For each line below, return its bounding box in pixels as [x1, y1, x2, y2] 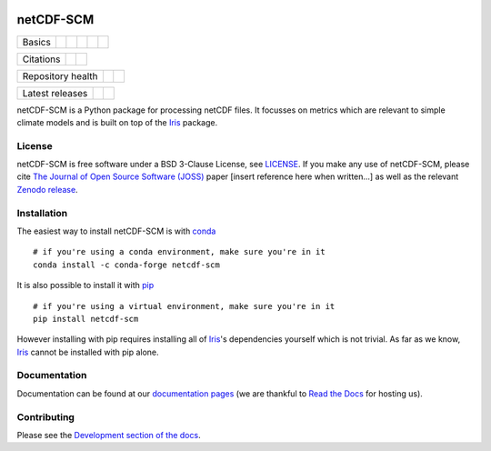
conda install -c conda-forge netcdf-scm [33, 259, 220, 270]
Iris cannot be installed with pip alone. [16, 346, 159, 357]
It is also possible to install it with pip [16, 280, 155, 291]
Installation [16, 206, 68, 219]
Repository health [22, 69, 99, 82]
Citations [22, 53, 61, 65]
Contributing [16, 410, 75, 423]
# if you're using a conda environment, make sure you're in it [33, 246, 326, 257]
